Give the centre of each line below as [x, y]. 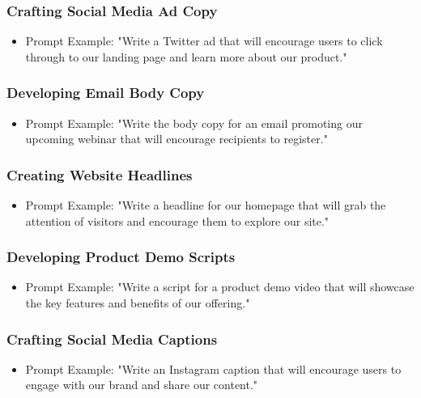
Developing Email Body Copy [106, 93]
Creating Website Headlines [100, 174]
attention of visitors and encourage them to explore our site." [177, 220]
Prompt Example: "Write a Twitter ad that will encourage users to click [204, 41]
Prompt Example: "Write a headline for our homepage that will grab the [206, 205]
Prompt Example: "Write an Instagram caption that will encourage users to [213, 368]
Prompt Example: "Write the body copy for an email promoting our [194, 123]
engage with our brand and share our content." [142, 385]
